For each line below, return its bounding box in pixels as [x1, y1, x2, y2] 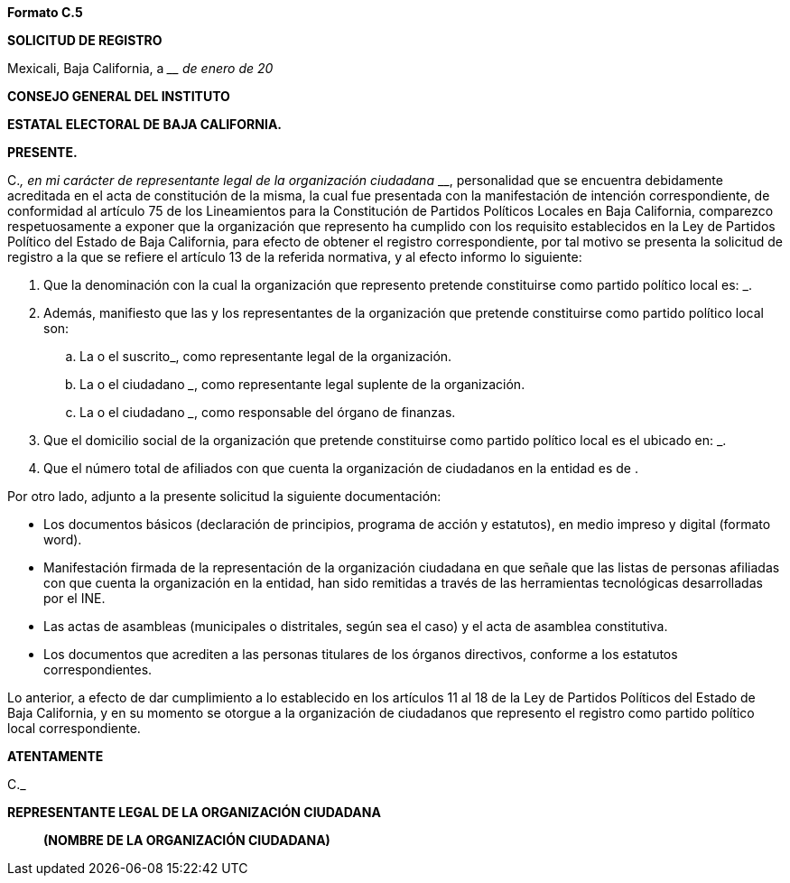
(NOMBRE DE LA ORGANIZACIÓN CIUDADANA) [43, 832, 330, 848]
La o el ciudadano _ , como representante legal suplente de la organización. [79, 376, 525, 392]
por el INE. [43, 590, 106, 606]
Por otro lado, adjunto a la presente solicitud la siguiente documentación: [7, 488, 441, 504]
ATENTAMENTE [7, 748, 104, 764]
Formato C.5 [7, 5, 83, 20]
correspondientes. [43, 662, 153, 677]
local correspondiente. [7, 720, 141, 736]
